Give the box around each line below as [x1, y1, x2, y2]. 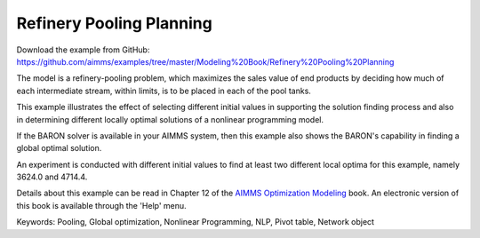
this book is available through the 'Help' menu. [16, 200, 187, 210]
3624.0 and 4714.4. [16, 171, 88, 182]
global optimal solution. [16, 143, 102, 154]
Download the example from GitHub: [16, 44, 150, 55]
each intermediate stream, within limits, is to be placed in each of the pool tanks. [16, 85, 311, 96]
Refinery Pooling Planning [16, 13, 212, 33]
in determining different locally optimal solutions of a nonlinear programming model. [16, 114, 324, 124]
